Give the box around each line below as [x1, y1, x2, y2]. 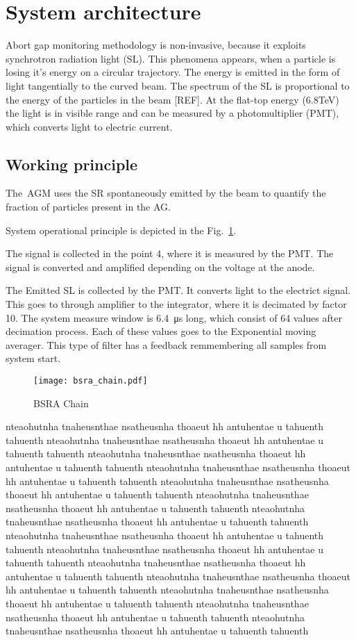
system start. [6, 351, 61, 366]
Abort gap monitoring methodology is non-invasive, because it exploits [6, 38, 306, 52]
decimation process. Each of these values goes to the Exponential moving [6, 324, 316, 338]
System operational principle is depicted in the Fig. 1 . [6, 222, 237, 237]
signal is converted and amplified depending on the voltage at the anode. [6, 259, 315, 274]
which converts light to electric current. [6, 119, 173, 133]
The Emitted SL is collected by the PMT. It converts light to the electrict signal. [6, 283, 351, 297]
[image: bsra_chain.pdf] [33, 376, 148, 386]
